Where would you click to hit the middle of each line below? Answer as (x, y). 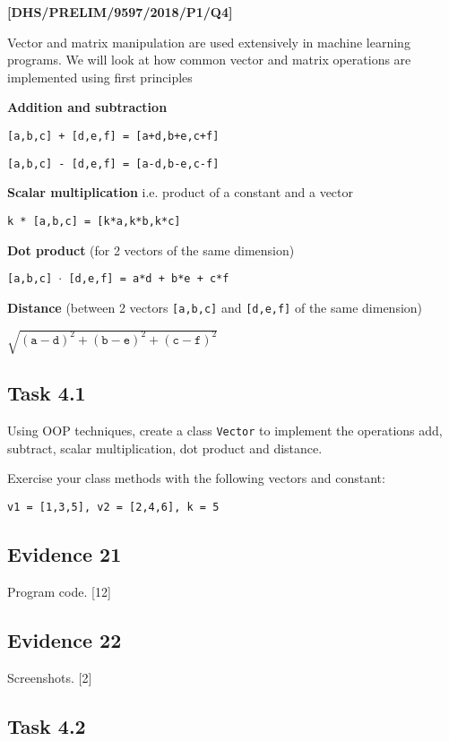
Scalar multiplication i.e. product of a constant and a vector (181, 192)
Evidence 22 (65, 639)
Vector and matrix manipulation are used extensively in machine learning (209, 42)
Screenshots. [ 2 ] (50, 677)
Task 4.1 (47, 393)
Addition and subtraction (87, 107)
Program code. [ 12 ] (59, 591)
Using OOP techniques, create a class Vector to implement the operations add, (225, 431)
